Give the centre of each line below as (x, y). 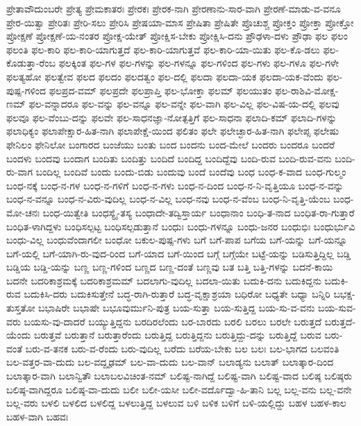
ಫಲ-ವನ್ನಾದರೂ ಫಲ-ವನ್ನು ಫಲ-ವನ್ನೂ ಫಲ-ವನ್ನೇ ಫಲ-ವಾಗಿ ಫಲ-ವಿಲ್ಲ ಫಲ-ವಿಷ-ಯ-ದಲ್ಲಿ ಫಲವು (184, 104)
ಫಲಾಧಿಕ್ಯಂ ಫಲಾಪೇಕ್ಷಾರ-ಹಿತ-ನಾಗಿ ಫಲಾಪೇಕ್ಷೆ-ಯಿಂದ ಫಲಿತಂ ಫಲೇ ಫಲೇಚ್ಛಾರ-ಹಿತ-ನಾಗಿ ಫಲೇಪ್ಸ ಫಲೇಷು (173, 131)
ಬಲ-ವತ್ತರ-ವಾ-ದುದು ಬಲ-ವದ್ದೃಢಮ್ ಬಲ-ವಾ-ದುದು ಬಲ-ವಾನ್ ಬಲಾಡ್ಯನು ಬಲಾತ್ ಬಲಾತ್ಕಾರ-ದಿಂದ (170, 362)
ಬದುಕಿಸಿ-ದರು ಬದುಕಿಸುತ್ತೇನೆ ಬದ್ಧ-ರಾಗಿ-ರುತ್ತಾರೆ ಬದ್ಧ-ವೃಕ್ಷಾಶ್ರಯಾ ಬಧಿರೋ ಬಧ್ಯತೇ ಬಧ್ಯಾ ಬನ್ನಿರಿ (177, 294)
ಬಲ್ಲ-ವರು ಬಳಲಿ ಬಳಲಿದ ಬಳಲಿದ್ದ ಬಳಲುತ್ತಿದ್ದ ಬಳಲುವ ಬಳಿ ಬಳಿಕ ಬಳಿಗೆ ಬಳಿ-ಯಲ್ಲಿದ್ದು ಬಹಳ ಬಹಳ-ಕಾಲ (176, 403)
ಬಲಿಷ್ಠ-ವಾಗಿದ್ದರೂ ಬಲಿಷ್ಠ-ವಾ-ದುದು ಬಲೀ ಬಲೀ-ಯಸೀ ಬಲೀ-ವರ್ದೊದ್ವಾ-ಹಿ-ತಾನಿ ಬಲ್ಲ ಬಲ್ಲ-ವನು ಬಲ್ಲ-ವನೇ (179, 389)
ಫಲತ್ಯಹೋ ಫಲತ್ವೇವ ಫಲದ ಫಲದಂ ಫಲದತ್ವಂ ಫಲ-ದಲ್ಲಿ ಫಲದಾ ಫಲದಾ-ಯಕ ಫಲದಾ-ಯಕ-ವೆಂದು (165, 76)
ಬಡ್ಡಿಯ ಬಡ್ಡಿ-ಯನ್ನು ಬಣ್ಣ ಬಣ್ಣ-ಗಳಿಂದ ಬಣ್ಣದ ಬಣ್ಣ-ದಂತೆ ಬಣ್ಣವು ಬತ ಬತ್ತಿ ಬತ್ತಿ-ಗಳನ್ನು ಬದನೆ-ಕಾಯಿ (170, 267)
